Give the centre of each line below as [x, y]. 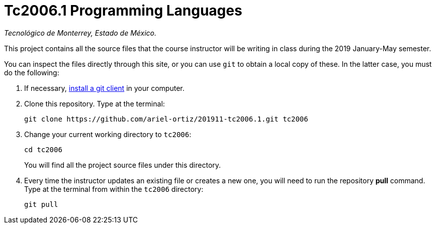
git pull [41, 204]
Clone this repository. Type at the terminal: [95, 103]
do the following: [32, 72]
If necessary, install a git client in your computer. [104, 88]
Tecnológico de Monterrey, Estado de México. [80, 33]
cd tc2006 [43, 149]
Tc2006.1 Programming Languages [123, 11]
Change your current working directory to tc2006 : [108, 134]
